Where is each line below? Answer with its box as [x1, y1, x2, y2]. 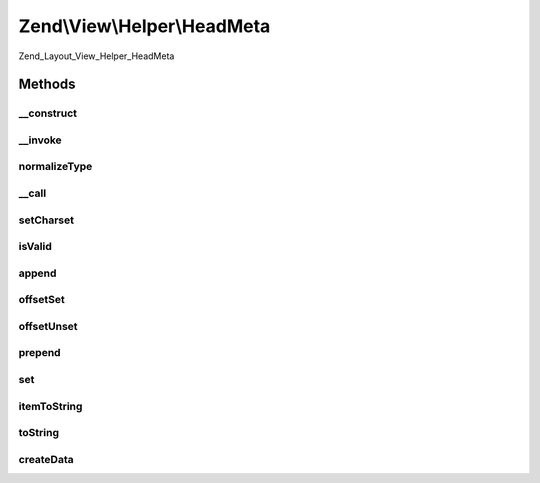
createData [18, 452, 74, 466]
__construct [18, 106, 78, 120]
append [18, 266, 57, 280]
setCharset [18, 213, 75, 227]
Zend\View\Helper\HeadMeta [18, 15, 271, 37]
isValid [18, 240, 52, 254]
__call [18, 186, 47, 200]
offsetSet [18, 293, 65, 307]
